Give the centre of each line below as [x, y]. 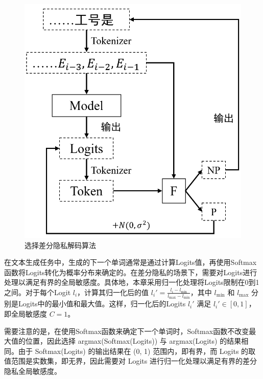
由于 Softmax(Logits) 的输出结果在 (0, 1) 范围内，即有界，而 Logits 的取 [137, 351]
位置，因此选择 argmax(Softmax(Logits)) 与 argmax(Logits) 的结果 [133, 341]
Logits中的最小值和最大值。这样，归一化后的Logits [102, 304]
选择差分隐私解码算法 [60, 245]
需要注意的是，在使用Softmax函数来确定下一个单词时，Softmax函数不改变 [127, 331]
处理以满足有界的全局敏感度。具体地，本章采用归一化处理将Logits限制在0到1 [132, 282]
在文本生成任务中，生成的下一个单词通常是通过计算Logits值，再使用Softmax [130, 262]
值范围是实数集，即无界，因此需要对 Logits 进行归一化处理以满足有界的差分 [130, 361]
